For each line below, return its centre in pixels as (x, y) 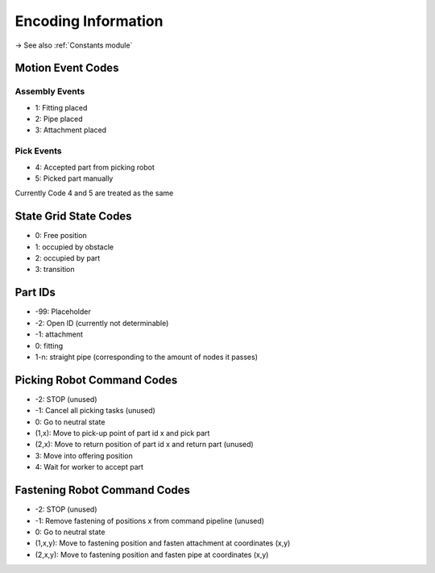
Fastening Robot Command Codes (103, 490)
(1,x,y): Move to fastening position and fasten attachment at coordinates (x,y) (163, 543)
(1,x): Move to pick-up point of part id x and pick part (122, 433)
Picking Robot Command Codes (96, 380)
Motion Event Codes (67, 68)
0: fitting (49, 345)
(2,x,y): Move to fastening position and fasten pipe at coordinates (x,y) (152, 554)
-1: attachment (59, 334)
